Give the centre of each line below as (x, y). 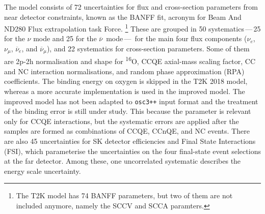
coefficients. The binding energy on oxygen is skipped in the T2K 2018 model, (126, 81)
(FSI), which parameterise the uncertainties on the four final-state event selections (132, 151)
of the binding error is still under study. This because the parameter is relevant (128, 111)
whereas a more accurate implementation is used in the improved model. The (125, 91)
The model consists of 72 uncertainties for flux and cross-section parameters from (131, 7)
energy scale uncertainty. (43, 171)
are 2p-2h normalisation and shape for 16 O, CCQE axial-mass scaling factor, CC (130, 60)
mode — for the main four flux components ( (177, 38)
